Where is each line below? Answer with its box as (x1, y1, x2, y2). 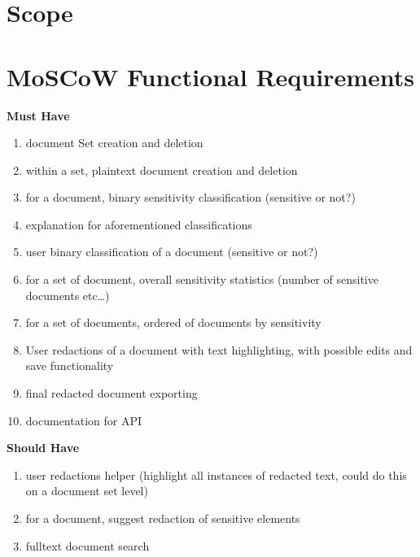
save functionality (25, 357, 114, 374)
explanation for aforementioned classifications (25, 215, 252, 233)
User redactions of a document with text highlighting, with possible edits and (25, 341, 413, 358)
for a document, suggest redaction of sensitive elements (25, 510, 300, 526)
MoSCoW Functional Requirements (7, 59, 414, 93)
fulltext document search (25, 537, 150, 554)
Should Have (7, 439, 80, 456)
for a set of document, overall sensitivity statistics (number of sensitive (25, 271, 378, 288)
